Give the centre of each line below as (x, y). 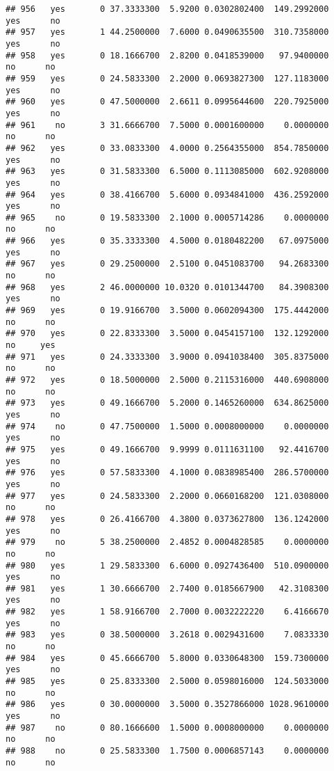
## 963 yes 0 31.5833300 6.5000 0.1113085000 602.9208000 (167, 172)
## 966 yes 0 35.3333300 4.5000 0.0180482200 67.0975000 (167, 241)
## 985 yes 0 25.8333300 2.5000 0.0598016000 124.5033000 (167, 682)
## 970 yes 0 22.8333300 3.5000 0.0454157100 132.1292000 (167, 334)
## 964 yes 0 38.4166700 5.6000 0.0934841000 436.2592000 (167, 194)
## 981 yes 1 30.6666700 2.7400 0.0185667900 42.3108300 (167, 588)
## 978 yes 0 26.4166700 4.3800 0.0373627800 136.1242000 (167, 519)
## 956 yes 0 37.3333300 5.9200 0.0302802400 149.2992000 (167, 9)
